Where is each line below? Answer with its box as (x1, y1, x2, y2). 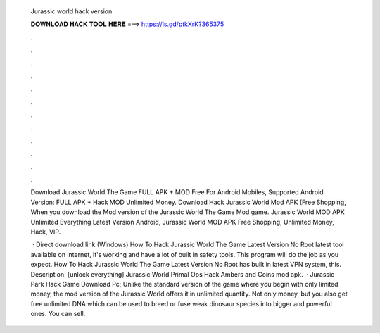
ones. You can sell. (30, 310, 86, 318)
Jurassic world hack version (30, 7, 113, 15)
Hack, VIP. (30, 227, 61, 236)
